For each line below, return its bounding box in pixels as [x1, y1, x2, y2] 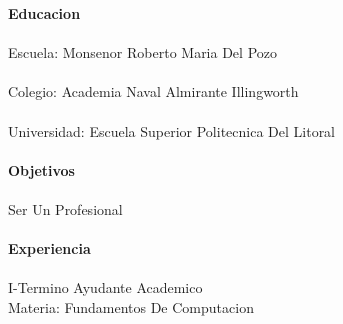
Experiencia [8, 238, 91, 259]
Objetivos [8, 159, 75, 180]
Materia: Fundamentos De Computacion [8, 296, 254, 317]
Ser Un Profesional [8, 198, 123, 219]
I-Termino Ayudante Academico [8, 277, 203, 298]
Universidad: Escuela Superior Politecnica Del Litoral [8, 120, 336, 141]
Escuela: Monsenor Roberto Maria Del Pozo [8, 42, 277, 63]
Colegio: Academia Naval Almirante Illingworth [8, 81, 299, 102]
